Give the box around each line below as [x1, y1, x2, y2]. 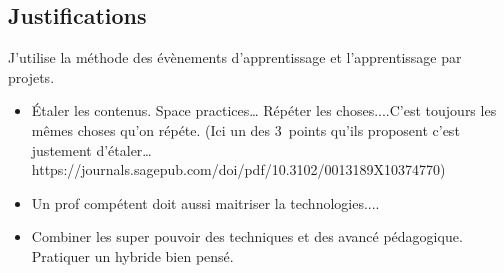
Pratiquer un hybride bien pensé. [31, 245, 234, 266]
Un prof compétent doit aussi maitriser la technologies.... [31, 192, 380, 213]
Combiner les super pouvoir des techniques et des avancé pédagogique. [31, 226, 463, 247]
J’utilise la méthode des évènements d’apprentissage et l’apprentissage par [8, 47, 462, 68]
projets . [8, 66, 55, 87]
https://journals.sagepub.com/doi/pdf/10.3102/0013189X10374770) [31, 159, 446, 180]
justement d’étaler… [31, 139, 152, 160]
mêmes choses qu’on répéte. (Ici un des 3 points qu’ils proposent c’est [31, 119, 460, 140]
